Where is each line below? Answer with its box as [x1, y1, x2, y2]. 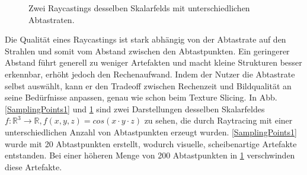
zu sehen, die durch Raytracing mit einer [144, 114, 293, 127]
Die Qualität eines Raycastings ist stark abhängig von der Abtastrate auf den [5, 33, 286, 46]
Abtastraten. [28, 13, 75, 25]
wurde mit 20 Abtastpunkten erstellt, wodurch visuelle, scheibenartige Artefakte [5, 137, 297, 150]
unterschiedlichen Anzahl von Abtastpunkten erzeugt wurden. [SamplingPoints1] [5, 125, 297, 138]
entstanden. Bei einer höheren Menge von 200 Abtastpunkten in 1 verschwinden [5, 149, 295, 161]
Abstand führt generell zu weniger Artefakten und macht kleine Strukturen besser [5, 56, 302, 69]
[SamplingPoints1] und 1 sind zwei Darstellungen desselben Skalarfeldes [5, 102, 265, 115]
